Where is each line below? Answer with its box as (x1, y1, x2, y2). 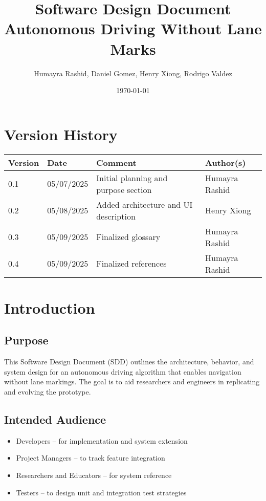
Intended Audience (4, 411, 106, 427)
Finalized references (96, 257, 167, 270)
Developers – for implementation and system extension (16, 435, 188, 446)
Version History (4, 123, 118, 144)
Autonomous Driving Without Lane (4, 18, 262, 39)
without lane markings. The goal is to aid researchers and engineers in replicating (4, 376, 260, 387)
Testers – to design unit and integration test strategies (16, 487, 187, 497)
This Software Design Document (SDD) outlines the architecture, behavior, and (4, 356, 254, 367)
